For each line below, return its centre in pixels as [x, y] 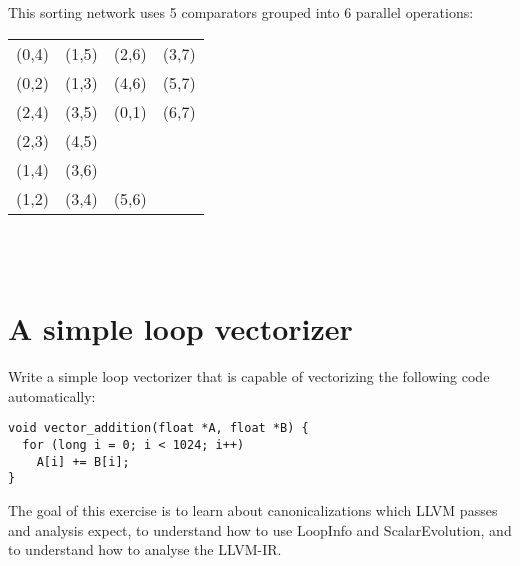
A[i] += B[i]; [83, 461]
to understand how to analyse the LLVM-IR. [145, 549]
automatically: [52, 395]
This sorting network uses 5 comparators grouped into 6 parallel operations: [241, 12]
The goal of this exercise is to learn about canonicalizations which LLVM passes [253, 509]
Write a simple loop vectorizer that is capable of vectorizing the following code [249, 376]
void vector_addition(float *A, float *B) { [158, 428]
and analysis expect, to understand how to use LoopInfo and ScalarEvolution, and [260, 529]
